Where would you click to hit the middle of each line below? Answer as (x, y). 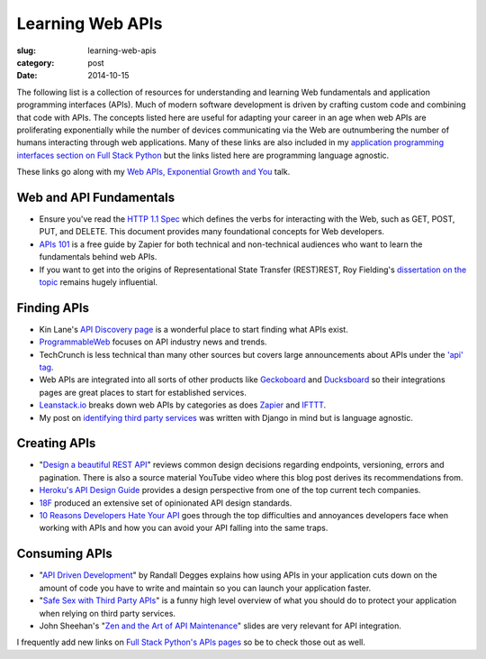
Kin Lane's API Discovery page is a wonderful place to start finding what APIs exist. (193, 329)
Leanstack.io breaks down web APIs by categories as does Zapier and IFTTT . (183, 405)
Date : (27, 76)
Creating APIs (56, 443)
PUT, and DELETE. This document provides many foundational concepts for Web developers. (212, 232)
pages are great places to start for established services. (143, 392)
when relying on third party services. (107, 613)
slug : (26, 50)
